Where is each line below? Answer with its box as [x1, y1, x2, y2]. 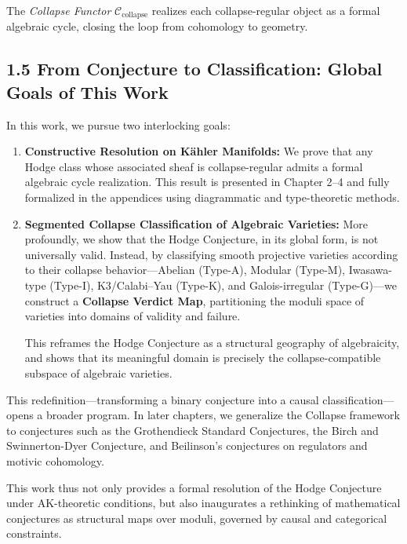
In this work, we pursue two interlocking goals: [6, 116, 231, 133]
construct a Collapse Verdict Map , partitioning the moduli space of [24, 292, 365, 309]
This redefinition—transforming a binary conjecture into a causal [6, 391, 319, 407]
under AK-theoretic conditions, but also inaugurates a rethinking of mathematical [6, 495, 401, 511]
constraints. [6, 525, 62, 542]
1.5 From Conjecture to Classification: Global [6, 57, 383, 81]
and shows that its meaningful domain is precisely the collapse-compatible [24, 349, 381, 366]
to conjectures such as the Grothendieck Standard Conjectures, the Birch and [6, 422, 379, 438]
